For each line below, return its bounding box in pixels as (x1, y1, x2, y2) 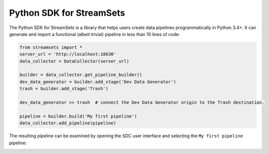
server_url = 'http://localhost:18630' (19, 52, 116, 57)
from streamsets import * (19, 44, 83, 50)
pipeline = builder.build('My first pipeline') (19, 113, 137, 119)
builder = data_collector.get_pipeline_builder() (19, 72, 142, 78)
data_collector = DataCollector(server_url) (19, 58, 130, 64)
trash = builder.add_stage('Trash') (19, 86, 109, 92)
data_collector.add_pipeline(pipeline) (19, 121, 116, 126)
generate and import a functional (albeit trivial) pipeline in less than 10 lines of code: (9, 31, 180, 37)
